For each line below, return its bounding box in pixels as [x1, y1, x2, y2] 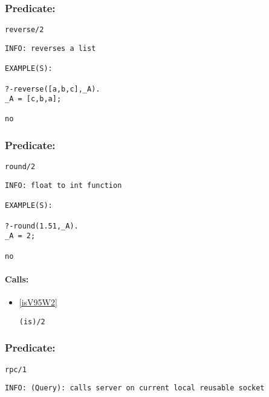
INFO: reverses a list [5, 44, 96, 53]
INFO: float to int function [5, 181, 122, 190]
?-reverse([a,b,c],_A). [5, 84, 100, 93]
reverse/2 [5, 25, 44, 35]
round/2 [5, 162, 36, 172]
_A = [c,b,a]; [5, 95, 62, 104]
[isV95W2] [19, 296, 57, 309]
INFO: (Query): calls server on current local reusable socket [5, 384, 265, 393]
